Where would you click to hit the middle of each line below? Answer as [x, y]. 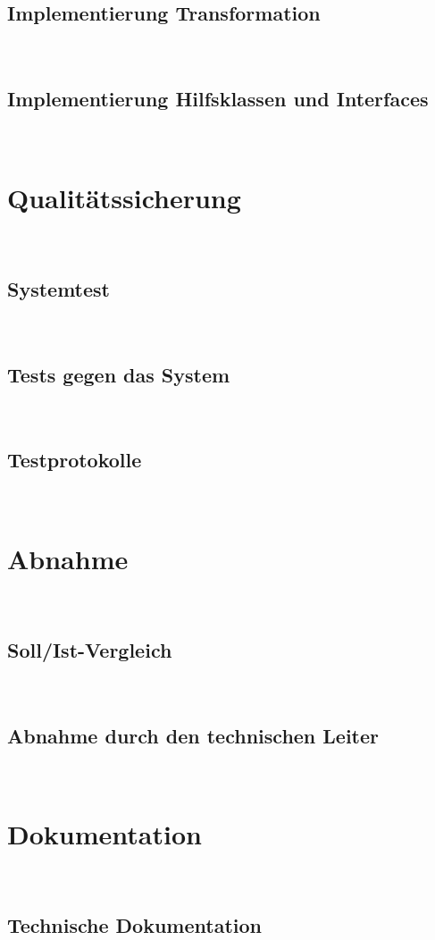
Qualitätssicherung [124, 197]
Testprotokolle [75, 460]
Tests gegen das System [119, 374]
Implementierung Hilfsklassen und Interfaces [218, 99]
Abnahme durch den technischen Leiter [193, 735]
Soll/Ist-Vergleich [90, 649]
